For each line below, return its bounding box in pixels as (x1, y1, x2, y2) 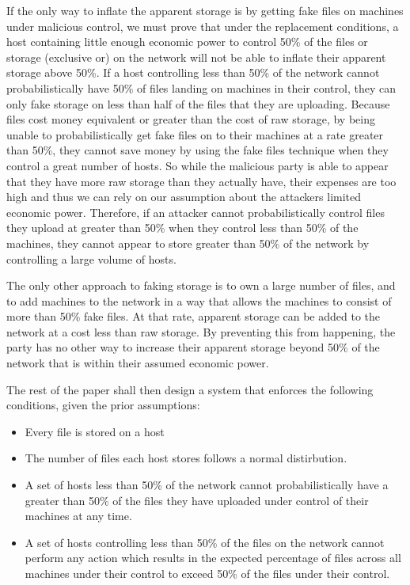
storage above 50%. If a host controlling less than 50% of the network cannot (6, 64, 380, 81)
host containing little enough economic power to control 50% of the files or (6, 33, 368, 50)
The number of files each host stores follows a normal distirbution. (25, 450, 347, 466)
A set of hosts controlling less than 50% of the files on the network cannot (25, 534, 385, 550)
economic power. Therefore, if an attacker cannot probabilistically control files (6, 203, 385, 220)
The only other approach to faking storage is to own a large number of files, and (6, 277, 396, 294)
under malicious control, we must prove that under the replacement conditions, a (6, 17, 399, 34)
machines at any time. (25, 507, 132, 524)
